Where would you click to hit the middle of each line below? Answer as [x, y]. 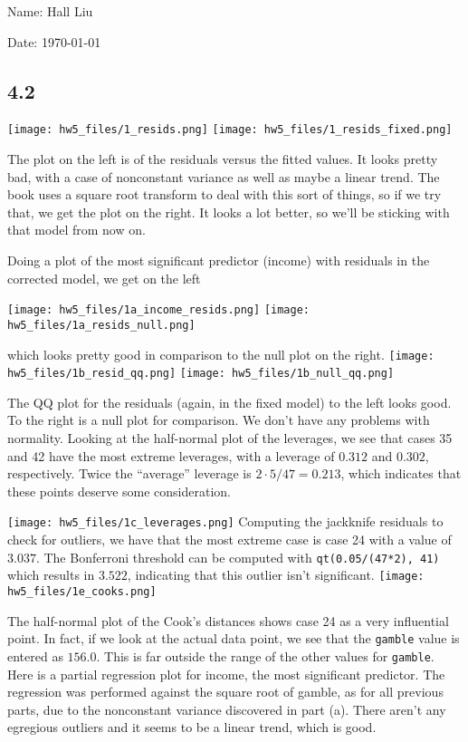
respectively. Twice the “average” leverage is [129, 473]
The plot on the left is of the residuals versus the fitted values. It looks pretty [223, 159]
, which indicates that [401, 473]
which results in [51, 575]
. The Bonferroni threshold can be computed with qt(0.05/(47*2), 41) [238, 557]
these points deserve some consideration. [119, 491]
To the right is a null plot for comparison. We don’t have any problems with [219, 420]
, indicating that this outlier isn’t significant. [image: [276, 575]
